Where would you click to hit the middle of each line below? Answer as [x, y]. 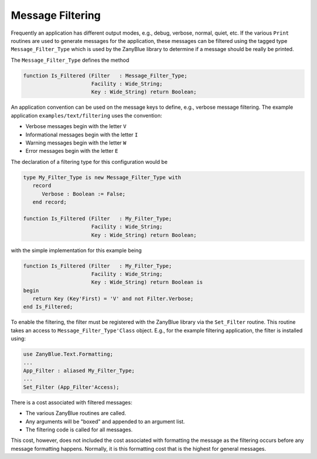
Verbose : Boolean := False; [84, 194]
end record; [50, 202]
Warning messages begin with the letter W [76, 143]
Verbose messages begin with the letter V [76, 126]
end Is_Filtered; [48, 307]
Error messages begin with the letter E [72, 151]
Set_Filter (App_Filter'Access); [71, 387]
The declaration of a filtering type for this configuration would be [89, 162]
